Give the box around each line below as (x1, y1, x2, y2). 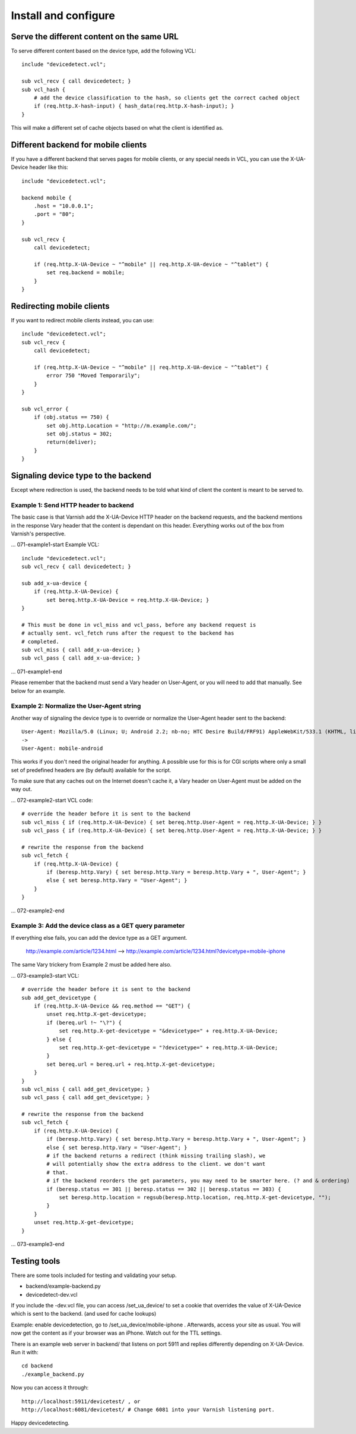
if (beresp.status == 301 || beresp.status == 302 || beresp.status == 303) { (46, 1185, 281, 1193)
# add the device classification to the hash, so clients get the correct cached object (33, 95, 300, 101)
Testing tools (11, 1256, 61, 1266)
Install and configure (11, 9, 115, 22)
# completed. (21, 638, 59, 645)
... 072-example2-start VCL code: (11, 796, 93, 804)
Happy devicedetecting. (11, 1419, 70, 1427)
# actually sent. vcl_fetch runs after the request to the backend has (21, 630, 234, 636)
